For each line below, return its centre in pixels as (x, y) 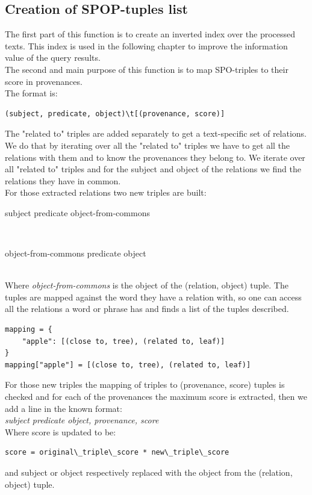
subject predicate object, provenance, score (82, 420)
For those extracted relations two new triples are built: (106, 192)
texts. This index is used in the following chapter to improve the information (146, 45)
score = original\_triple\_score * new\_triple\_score (117, 453)
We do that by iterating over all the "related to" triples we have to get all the (148, 145)
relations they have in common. (63, 180)
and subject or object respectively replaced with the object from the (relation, (149, 472)
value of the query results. (53, 58)
